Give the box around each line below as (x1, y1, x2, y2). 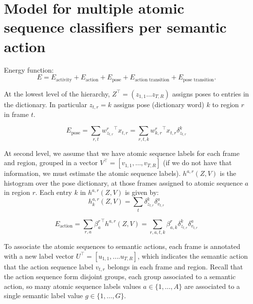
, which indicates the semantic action (137, 250, 248, 261)
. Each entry (35, 187, 72, 197)
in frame (4, 109, 29, 119)
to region (212, 99, 239, 109)
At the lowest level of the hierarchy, (4, 88, 110, 98)
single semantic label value (4, 290, 83, 301)
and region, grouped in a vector (4, 157, 98, 168)
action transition (135, 77, 170, 82)
